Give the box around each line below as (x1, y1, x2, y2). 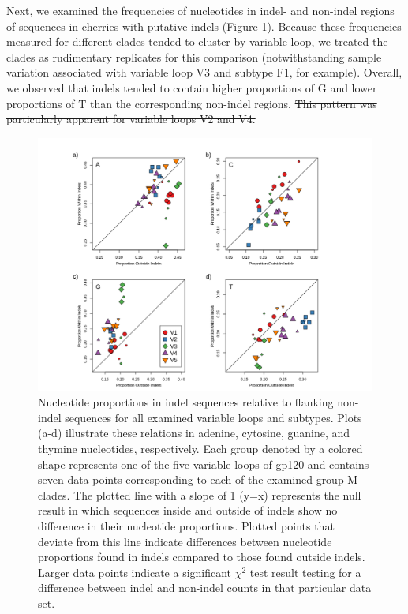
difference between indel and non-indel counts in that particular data (38, 579, 372, 596)
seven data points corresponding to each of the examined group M (38, 471, 358, 488)
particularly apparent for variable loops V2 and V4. (6, 110, 256, 127)
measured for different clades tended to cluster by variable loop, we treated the (6, 33, 388, 50)
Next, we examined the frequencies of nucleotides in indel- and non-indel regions (6, 2, 395, 18)
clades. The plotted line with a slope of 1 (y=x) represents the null (38, 486, 361, 503)
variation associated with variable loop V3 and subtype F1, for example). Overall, (6, 64, 402, 80)
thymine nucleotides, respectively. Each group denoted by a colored (38, 440, 363, 457)
